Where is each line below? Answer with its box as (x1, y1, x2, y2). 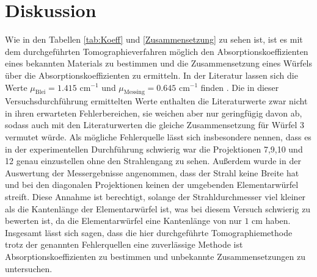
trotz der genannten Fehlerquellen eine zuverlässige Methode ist (5, 238, 243, 251)
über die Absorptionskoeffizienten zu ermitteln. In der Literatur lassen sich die (5, 68, 298, 81)
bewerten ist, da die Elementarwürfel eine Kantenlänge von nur (5, 214, 242, 227)
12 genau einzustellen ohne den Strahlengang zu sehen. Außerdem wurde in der (5, 154, 301, 167)
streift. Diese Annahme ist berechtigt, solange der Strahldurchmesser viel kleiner (5, 190, 306, 203)
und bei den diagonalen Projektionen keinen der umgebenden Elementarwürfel (5, 178, 299, 191)
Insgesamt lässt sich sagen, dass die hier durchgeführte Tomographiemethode (5, 226, 293, 239)
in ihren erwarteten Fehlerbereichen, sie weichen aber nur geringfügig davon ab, (5, 106, 302, 119)
